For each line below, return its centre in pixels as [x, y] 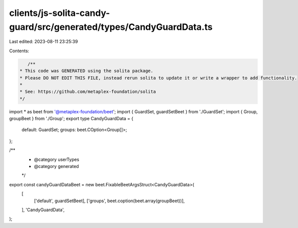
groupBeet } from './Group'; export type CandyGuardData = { [71, 119]
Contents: [19, 51]
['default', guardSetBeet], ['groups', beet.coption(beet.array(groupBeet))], [109, 201]
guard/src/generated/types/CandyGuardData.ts [111, 27]
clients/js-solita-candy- [60, 13]
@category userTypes [57, 159]
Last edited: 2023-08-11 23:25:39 [43, 42]
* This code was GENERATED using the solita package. [86, 71]
